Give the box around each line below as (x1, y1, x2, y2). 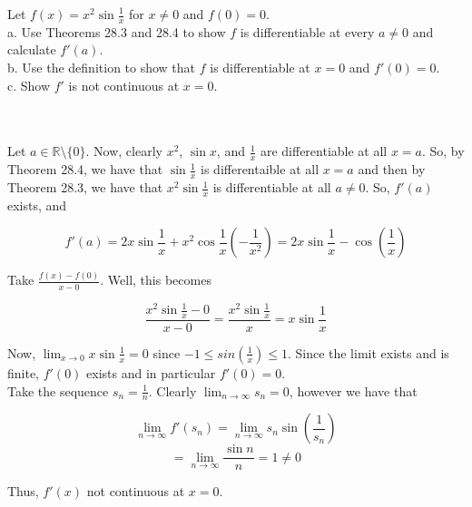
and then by (358, 160, 426, 179)
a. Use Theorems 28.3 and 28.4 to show (7, 22, 226, 41)
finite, (7, 363, 40, 382)
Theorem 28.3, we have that (7, 178, 163, 197)
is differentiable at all (212, 178, 331, 197)
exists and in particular (86, 363, 216, 382)
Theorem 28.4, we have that (7, 160, 163, 179)
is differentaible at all (201, 160, 320, 179)
